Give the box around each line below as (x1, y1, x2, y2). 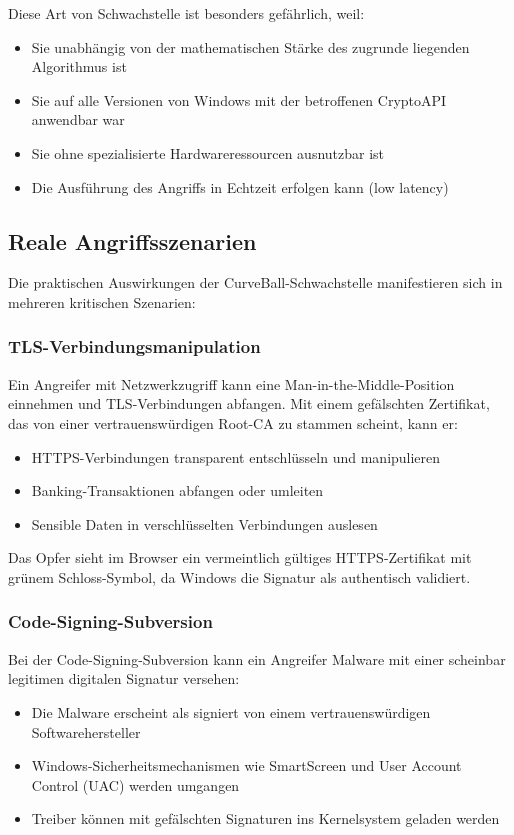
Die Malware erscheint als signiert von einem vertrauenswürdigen (31, 701, 431, 722)
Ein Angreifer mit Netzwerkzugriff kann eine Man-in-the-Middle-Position (8, 373, 455, 394)
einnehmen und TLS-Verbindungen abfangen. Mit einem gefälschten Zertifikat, (8, 393, 490, 414)
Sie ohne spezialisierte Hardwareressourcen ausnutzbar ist (31, 142, 385, 163)
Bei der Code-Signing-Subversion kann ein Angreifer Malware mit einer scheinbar (8, 648, 506, 669)
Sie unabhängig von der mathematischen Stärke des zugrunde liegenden (31, 36, 470, 57)
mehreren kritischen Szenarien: (8, 291, 196, 312)
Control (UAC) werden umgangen (31, 774, 240, 795)
